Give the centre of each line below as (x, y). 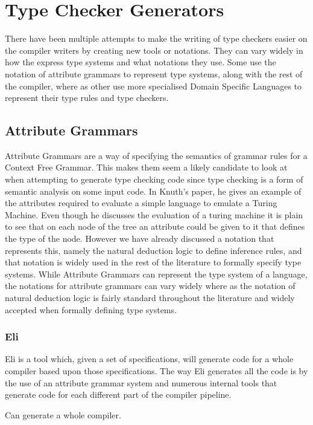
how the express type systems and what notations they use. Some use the (141, 62)
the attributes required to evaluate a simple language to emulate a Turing (141, 203)
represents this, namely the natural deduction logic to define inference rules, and (153, 250)
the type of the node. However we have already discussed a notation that (140, 238)
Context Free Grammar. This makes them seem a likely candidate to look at (146, 167)
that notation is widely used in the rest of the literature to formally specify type (153, 262)
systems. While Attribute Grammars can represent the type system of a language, (156, 274)
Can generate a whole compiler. (63, 414)
